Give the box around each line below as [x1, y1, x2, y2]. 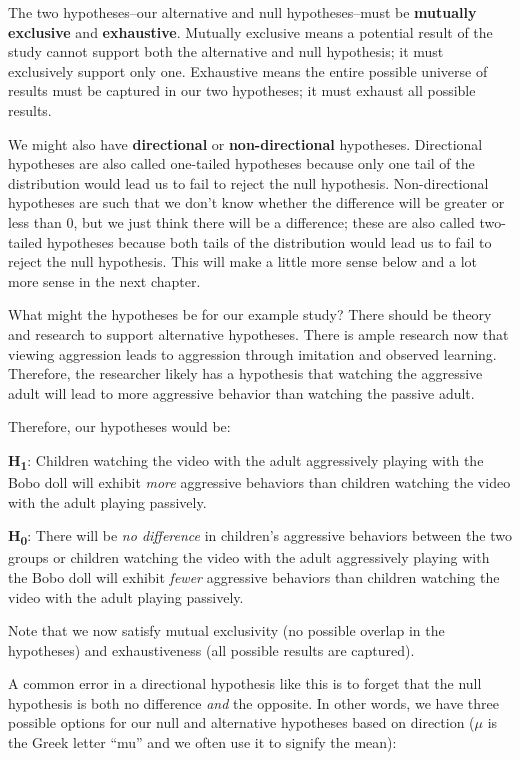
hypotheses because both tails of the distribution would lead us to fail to [46, 231, 492, 252]
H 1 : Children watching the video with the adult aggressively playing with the [8, 449, 484, 473]
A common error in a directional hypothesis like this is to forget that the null [8, 673, 482, 694]
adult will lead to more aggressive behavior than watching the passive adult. [8, 382, 475, 403]
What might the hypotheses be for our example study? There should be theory [8, 304, 492, 325]
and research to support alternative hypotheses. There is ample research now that [8, 323, 509, 344]
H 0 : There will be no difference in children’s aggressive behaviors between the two [8, 525, 512, 548]
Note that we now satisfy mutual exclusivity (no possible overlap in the [8, 620, 445, 641]
